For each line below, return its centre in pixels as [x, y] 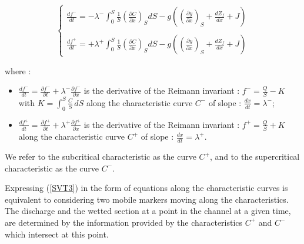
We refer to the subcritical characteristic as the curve [101, 156]
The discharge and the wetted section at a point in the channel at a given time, [148, 211]
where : [18, 70]
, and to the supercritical [255, 156]
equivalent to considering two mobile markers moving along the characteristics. [147, 199]
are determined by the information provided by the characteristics [124, 222]
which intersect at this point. [57, 234]
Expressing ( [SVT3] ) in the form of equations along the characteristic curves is [146, 188]
